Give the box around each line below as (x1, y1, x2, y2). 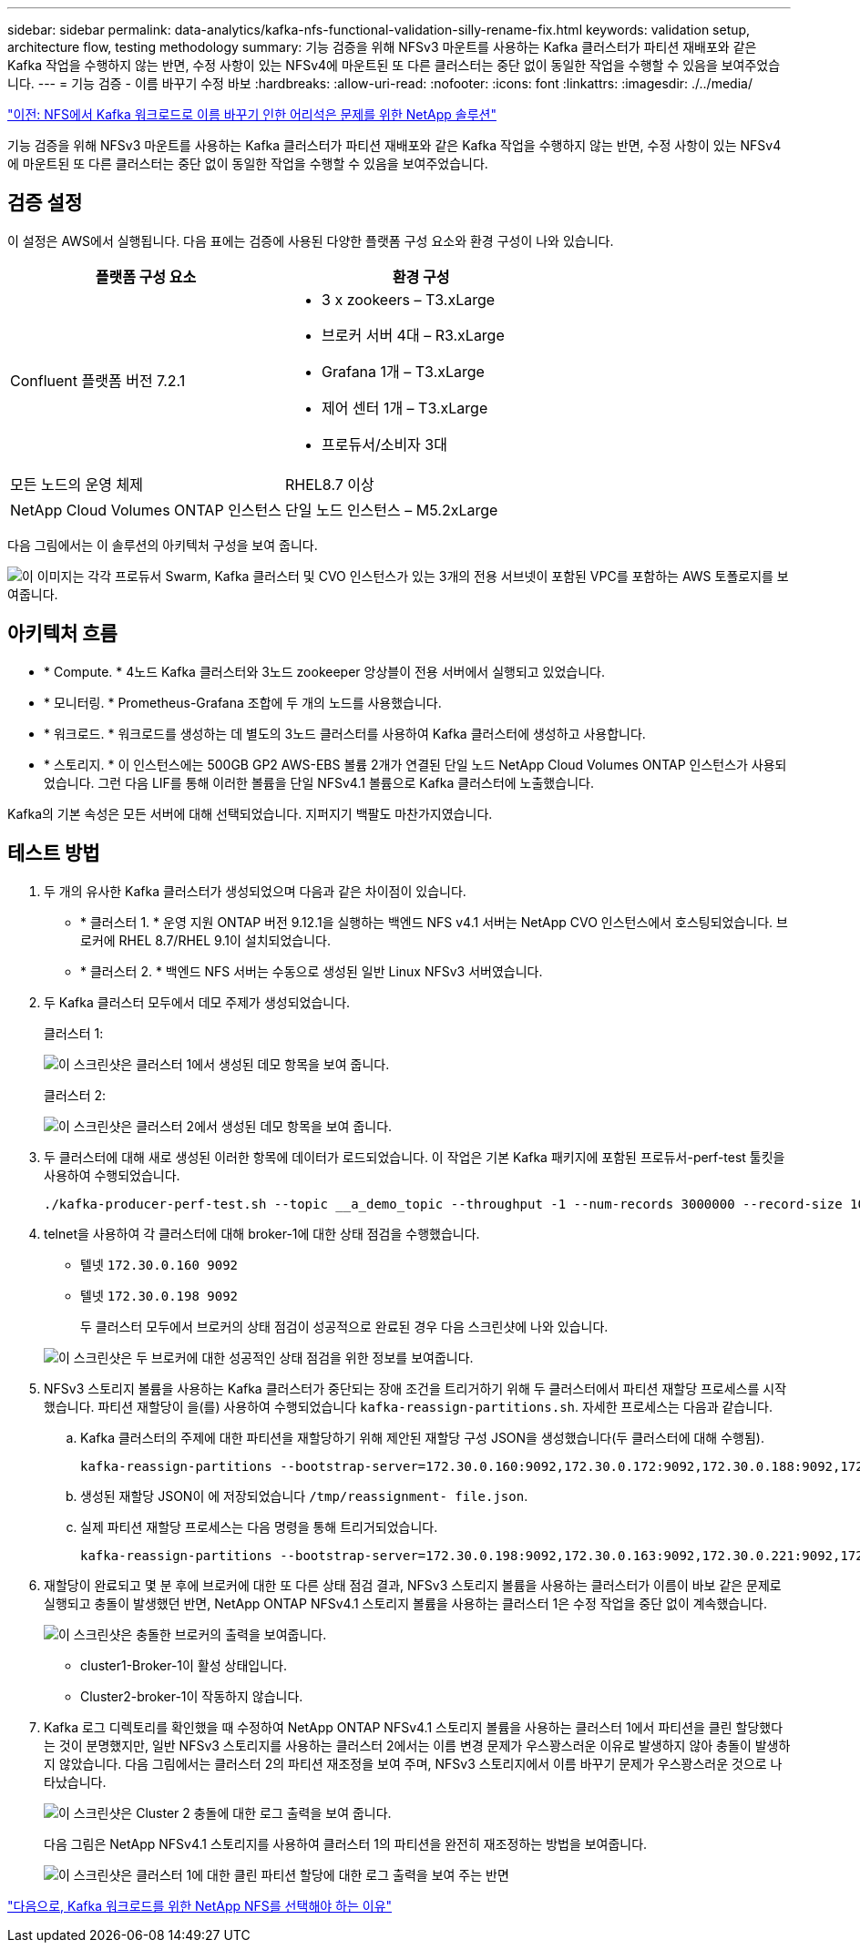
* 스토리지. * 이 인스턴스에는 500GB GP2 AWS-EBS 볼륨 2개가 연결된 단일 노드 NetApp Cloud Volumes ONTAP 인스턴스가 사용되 (44, 756, 787, 772)
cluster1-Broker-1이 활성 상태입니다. (80, 1657, 287, 1673)
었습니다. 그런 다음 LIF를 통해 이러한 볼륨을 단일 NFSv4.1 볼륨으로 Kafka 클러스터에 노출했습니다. (44, 774, 594, 791)
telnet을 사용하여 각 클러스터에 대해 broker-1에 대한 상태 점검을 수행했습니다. (44, 1225, 480, 1241)
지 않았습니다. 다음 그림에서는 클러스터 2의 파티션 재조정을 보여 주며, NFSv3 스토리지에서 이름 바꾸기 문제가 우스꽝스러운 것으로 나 (44, 1755, 783, 1771)
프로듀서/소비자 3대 (322, 434, 447, 454)
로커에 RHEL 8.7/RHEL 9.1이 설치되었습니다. (80, 932, 331, 948)
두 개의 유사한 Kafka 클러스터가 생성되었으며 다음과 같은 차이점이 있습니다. (44, 883, 466, 899)
